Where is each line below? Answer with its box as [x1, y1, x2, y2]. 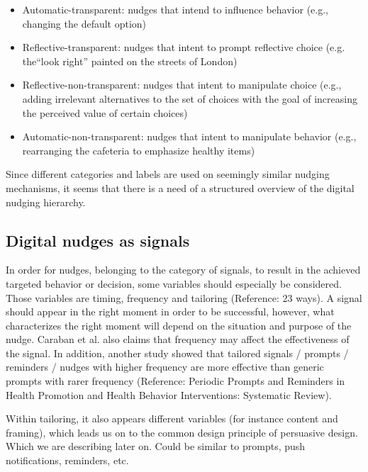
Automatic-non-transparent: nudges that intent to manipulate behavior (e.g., [22, 129, 357, 144]
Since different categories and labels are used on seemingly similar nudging [6, 167, 330, 181]
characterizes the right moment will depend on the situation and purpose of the [6, 318, 352, 332]
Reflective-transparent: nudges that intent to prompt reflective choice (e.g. [22, 40, 345, 55]
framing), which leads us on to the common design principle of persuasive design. [6, 425, 358, 439]
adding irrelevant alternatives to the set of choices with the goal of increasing [22, 91, 357, 106]
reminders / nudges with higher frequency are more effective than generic [6, 359, 324, 374]
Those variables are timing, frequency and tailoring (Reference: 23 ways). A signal [6, 290, 362, 305]
